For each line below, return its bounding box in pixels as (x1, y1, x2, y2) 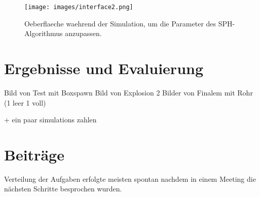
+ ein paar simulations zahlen (4, 114, 97, 125)
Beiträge (4, 144, 64, 165)
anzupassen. (65, 28, 102, 39)
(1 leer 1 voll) (4, 97, 46, 108)
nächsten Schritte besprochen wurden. (4, 183, 122, 194)
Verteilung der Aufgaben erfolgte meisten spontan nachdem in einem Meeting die (4, 173, 256, 184)
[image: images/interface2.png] (24, 4, 133, 11)
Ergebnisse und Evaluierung (4, 58, 204, 79)
